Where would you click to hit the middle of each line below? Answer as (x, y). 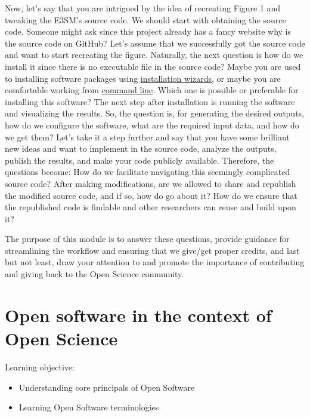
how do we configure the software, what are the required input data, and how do (152, 125)
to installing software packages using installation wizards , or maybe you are (143, 78)
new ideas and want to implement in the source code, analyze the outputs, (141, 148)
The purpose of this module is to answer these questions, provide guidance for (147, 239)
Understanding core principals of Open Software (107, 387)
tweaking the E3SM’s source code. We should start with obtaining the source (145, 19)
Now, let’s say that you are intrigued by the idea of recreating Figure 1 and (143, 8)
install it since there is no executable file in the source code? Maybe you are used (153, 66)
